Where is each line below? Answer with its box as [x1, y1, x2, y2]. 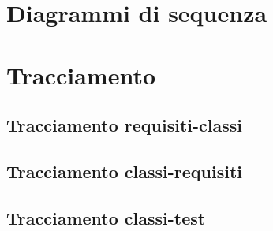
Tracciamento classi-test [6, 205, 206, 229]
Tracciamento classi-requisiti [6, 158, 242, 183]
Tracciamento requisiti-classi [6, 113, 242, 137]
